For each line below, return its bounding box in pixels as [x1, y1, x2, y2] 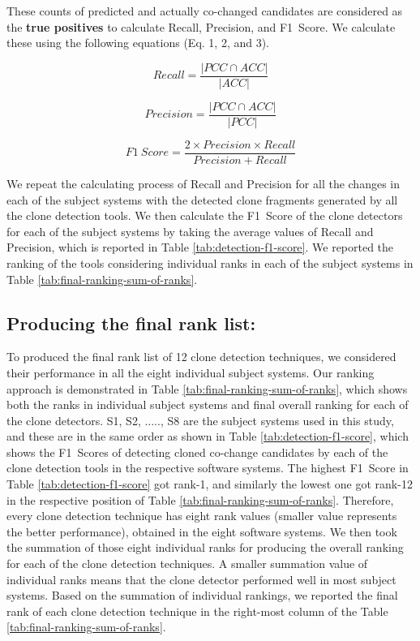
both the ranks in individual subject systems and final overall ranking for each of [6, 396, 409, 413]
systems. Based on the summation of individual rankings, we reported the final [6, 587, 398, 604]
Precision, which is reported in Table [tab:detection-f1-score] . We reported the [6, 239, 394, 256]
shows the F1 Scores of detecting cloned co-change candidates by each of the [6, 443, 388, 460]
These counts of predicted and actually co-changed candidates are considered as [6, 2, 403, 19]
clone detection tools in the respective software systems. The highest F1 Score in [6, 459, 409, 476]
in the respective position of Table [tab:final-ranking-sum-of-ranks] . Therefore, [6, 491, 394, 508]
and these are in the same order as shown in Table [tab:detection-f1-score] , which [6, 428, 409, 445]
